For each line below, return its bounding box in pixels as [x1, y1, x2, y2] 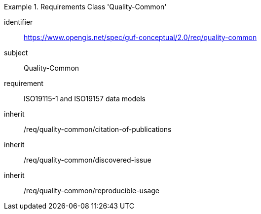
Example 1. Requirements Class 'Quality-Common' [4, 2, 167, 11]
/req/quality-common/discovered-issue [24, 156, 151, 164]
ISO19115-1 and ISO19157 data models [24, 94, 146, 103]
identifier [4, 18, 33, 26]
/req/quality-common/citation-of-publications [24, 125, 172, 133]
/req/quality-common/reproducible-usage [24, 186, 159, 195]
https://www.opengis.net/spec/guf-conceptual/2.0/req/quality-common [24, 33, 257, 42]
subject [4, 48, 28, 57]
